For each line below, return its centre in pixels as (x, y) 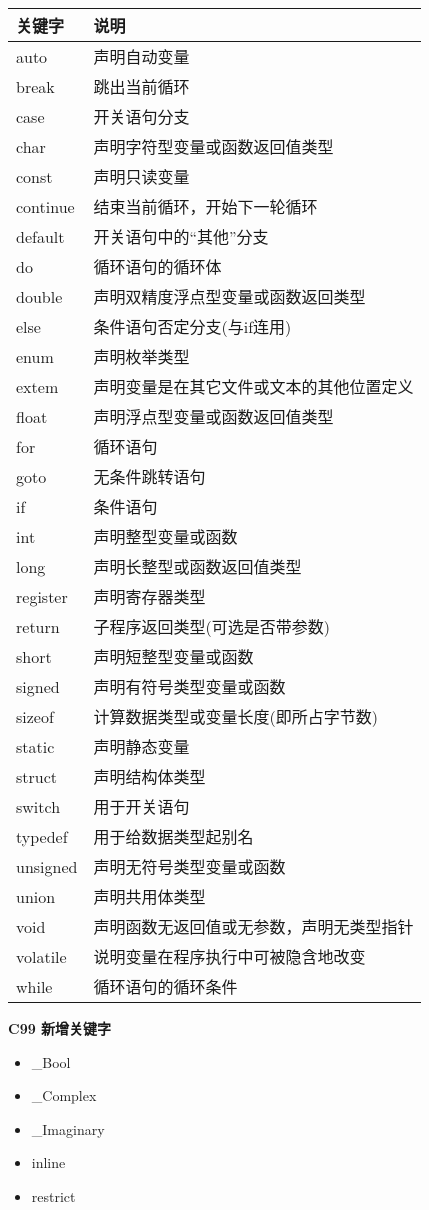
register (42, 596)
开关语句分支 (141, 116)
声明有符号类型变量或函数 (189, 686)
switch (38, 806)
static (35, 746)
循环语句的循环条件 (165, 986)
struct (37, 776)
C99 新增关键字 (60, 1028)
